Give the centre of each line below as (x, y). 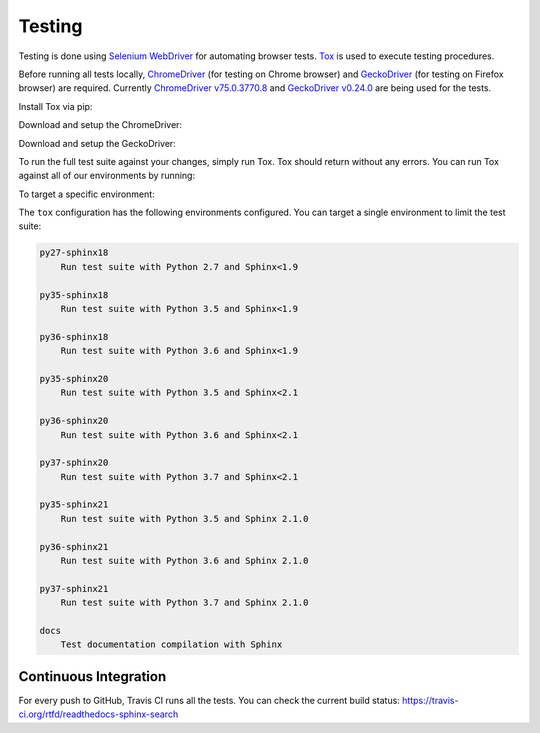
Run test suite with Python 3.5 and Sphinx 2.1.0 (184, 518)
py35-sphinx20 (74, 378)
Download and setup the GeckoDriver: (97, 143)
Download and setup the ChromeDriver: (100, 125)
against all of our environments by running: (106, 176)
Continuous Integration (92, 676)
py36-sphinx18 (74, 336)
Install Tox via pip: (55, 106)
